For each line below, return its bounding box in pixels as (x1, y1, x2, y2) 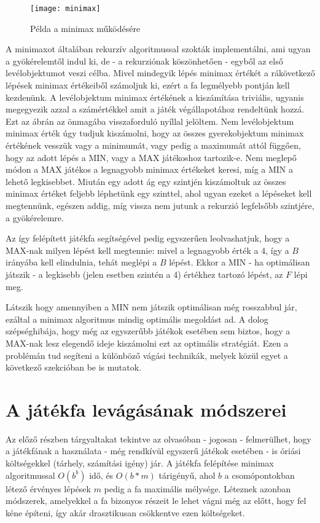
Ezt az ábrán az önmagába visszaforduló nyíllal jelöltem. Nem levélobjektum (6, 114, 294, 127)
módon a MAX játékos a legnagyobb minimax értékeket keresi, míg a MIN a (6, 163, 294, 176)
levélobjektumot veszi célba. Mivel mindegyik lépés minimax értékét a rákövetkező (6, 66, 315, 79)
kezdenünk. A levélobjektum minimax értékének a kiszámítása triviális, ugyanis (6, 90, 304, 103)
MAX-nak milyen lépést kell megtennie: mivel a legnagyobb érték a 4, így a (6, 243, 289, 256)
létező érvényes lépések (6, 482, 91, 495)
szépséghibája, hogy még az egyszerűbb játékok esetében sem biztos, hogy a (6, 324, 291, 337)
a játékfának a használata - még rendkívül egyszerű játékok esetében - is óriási (6, 444, 301, 457)
